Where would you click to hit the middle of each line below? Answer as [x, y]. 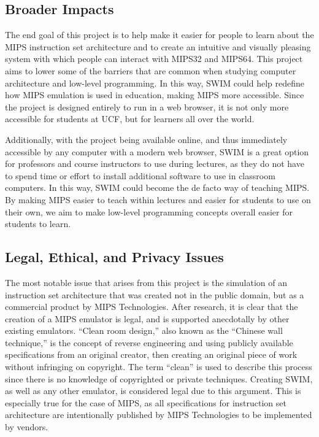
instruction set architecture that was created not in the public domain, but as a [155, 294]
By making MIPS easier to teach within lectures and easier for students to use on [158, 199]
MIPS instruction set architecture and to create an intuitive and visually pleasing [158, 46]
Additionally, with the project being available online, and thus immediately [146, 139]
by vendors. [27, 427]
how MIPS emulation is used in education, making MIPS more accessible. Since [155, 95]
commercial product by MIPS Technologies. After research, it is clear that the [152, 307]
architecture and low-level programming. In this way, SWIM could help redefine [155, 83]
